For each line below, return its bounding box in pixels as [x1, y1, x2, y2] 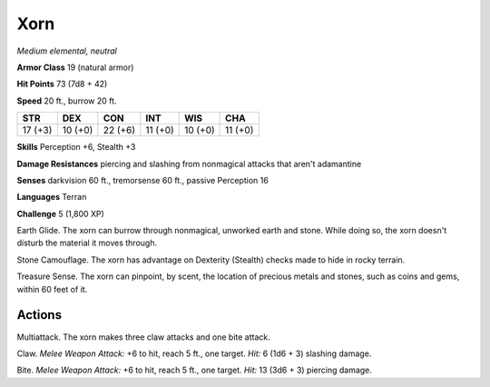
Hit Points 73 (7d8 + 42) [16, 78, 108, 90]
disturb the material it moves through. [16, 237, 158, 249]
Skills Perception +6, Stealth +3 [16, 142, 136, 153]
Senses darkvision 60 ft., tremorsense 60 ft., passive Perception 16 [16, 174, 269, 185]
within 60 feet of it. [16, 283, 88, 294]
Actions [16, 307, 63, 322]
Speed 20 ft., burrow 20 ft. [16, 95, 117, 106]
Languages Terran [16, 192, 87, 203]
